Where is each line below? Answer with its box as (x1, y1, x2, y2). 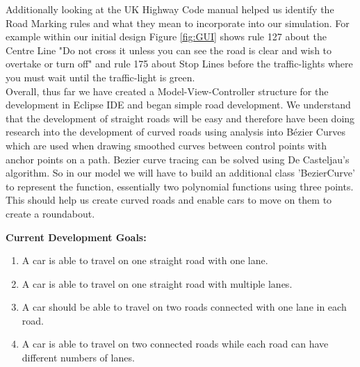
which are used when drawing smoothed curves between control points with (6, 138, 327, 152)
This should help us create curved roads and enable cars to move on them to (6, 193, 332, 207)
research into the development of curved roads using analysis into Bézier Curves (6, 124, 345, 139)
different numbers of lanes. (22, 350, 135, 365)
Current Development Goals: (6, 229, 147, 244)
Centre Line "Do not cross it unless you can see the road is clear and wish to (6, 42, 332, 57)
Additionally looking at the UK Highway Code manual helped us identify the (6, 2, 334, 16)
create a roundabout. (6, 206, 95, 220)
